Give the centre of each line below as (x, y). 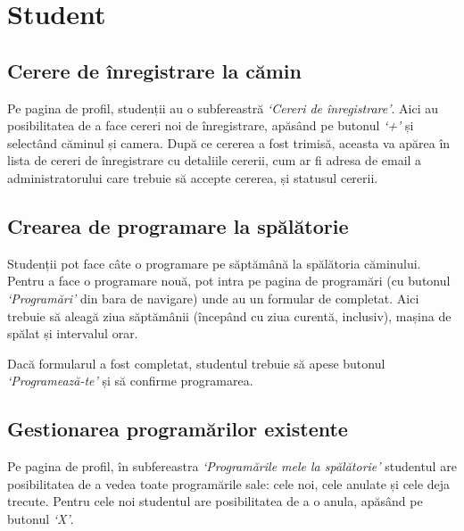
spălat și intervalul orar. (73, 333)
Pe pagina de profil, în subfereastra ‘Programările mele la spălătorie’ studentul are (232, 466)
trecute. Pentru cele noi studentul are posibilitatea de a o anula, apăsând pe (215, 501)
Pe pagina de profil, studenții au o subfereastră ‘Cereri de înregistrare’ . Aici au (223, 108)
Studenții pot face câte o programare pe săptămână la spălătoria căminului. (214, 263)
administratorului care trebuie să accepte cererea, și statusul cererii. (193, 177)
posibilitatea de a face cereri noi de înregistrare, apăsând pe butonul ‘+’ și (211, 125)
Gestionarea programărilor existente (178, 429)
